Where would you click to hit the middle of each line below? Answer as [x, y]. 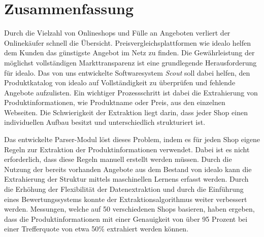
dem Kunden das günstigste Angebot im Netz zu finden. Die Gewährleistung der [129, 53]
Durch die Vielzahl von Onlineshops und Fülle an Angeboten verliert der [117, 33]
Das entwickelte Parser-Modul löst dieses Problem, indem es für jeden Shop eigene [132, 139]
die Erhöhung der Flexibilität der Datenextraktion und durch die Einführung [124, 189]
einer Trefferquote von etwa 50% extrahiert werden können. [96, 229]
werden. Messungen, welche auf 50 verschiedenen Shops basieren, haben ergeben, [129, 209]
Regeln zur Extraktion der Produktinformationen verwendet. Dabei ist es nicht [127, 149]
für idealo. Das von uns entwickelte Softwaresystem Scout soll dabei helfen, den [127, 72]
